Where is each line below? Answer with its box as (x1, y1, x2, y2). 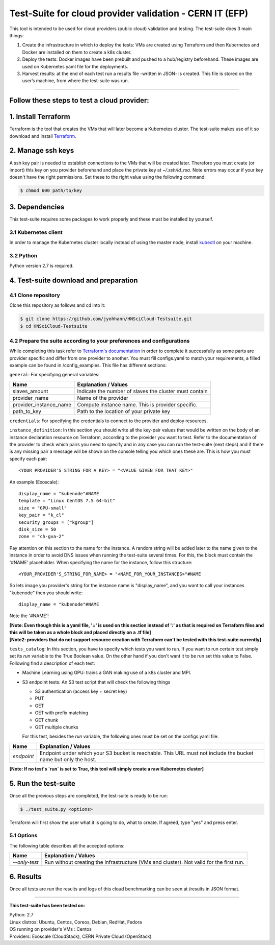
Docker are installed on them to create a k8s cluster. (22, 49, 132, 55)
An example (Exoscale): (9, 479, 59, 485)
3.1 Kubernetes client (9, 229, 63, 236)
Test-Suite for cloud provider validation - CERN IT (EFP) (9, 8, 249, 19)
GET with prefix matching (35, 710, 89, 716)
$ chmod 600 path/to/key (20, 188, 82, 193)
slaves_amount (12, 387, 48, 395)
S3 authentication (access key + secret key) (35, 688, 127, 694)
